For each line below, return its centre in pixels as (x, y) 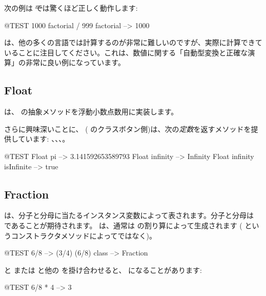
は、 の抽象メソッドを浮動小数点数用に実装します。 (91, 112)
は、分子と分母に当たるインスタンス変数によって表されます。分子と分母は (129, 215)
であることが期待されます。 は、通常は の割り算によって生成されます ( (123, 225)
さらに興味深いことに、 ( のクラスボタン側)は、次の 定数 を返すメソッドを (128, 129)
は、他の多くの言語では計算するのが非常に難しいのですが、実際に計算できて (133, 42)
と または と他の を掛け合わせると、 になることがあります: (103, 270)
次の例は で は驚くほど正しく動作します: (71, 8)
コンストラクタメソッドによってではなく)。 (84, 235)
